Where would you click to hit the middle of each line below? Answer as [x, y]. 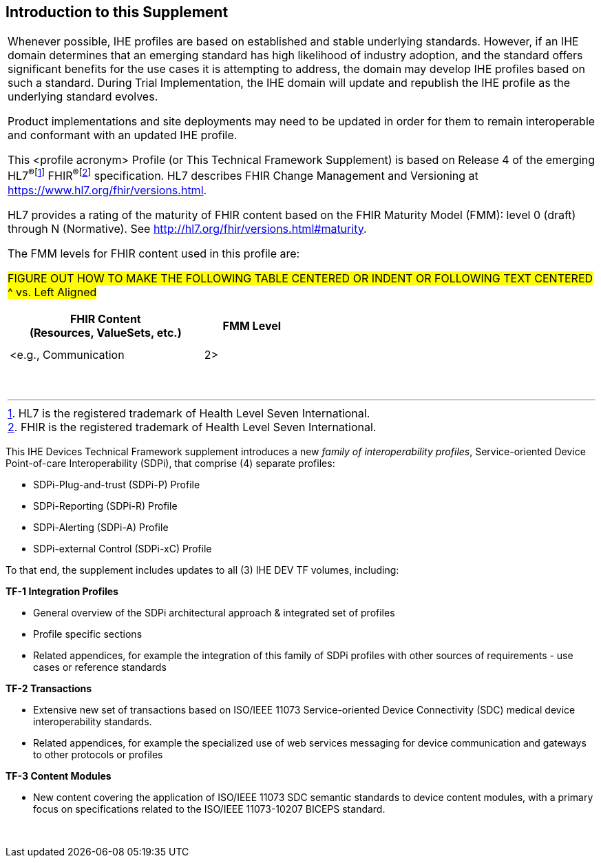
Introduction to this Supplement [117, 12]
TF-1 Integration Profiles [62, 591]
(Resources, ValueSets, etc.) [105, 332]
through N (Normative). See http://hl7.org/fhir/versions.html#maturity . [187, 228]
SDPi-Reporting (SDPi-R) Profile [105, 506]
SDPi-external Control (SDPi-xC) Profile [123, 548]
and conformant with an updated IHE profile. [123, 135]
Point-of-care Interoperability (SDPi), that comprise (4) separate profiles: [170, 463]
